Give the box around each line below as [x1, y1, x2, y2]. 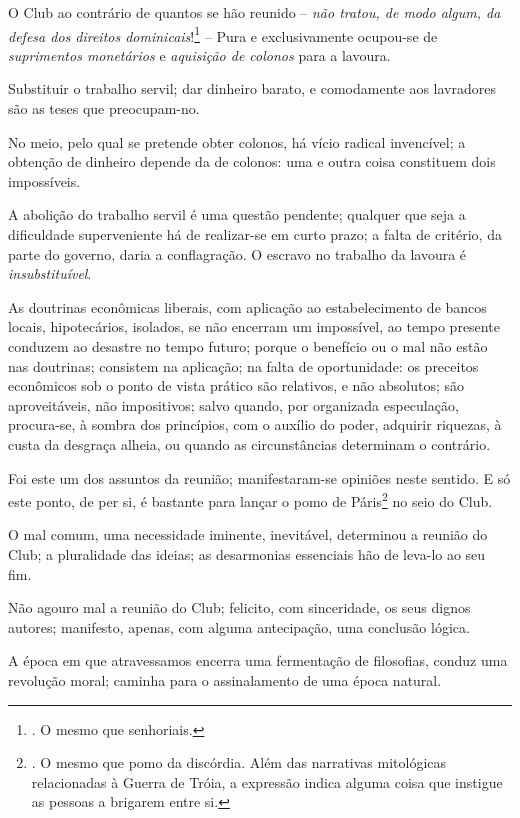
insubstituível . [8, 263, 92, 284]
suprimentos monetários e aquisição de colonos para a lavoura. [8, 44, 391, 65]
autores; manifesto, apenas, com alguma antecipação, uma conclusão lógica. [8, 616, 470, 637]
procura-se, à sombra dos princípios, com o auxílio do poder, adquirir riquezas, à [8, 414, 502, 435]
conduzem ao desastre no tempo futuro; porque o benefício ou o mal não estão [8, 335, 488, 356]
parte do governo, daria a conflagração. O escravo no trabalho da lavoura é [8, 243, 467, 264]
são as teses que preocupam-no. [8, 98, 200, 119]
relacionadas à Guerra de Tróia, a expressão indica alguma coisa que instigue [31, 771, 503, 792]
